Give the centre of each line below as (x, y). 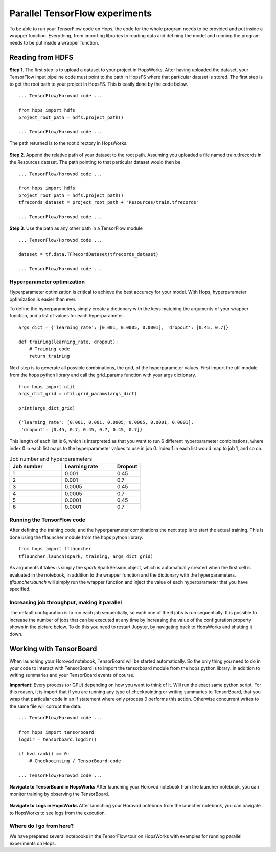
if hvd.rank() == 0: (44, 754)
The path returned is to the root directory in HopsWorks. (68, 143)
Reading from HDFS (41, 58)
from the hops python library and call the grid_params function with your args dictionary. (103, 375)
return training (49, 356)
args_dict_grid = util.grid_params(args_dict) (78, 394)
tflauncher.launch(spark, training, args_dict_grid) (86, 556)
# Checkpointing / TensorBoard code (75, 761)
